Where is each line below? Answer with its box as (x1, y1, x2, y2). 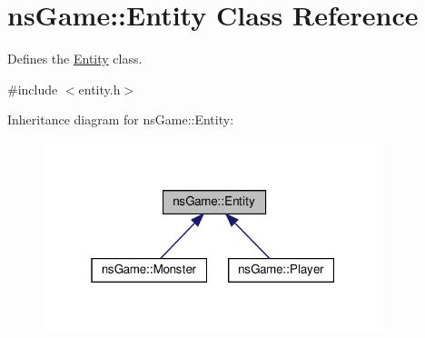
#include (7, 79, 58, 98)
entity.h (78, 79, 121, 98)
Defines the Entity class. (7, 49, 143, 68)
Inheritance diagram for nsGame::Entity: (7, 110, 234, 129)
